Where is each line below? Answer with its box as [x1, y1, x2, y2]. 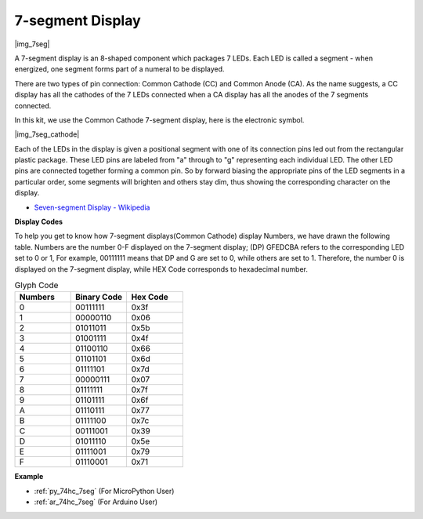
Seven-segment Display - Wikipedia [34, 203, 150, 212]
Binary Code [74, 291, 123, 302]
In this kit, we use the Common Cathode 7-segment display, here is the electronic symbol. [14, 115, 305, 125]
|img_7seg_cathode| [14, 130, 80, 139]
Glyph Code [14, 280, 59, 291]
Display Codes [14, 217, 63, 227]
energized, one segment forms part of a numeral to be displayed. [14, 64, 225, 74]
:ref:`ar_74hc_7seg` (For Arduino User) [34, 497, 158, 506]
